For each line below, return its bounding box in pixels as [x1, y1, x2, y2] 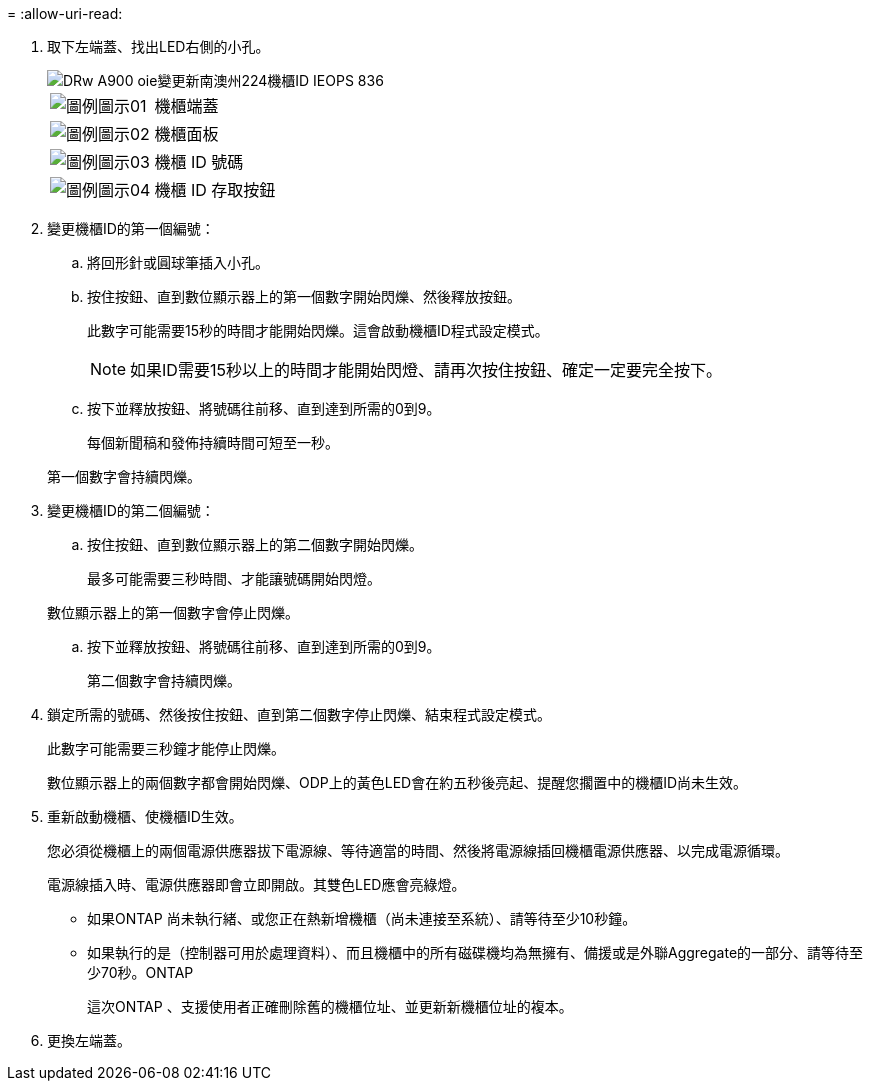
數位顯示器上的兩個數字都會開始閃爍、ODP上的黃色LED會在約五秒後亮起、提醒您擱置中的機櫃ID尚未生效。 [47, 774, 748, 791]
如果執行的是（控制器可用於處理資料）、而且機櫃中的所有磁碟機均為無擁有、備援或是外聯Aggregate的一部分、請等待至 [87, 944, 864, 961]
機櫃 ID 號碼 [154, 152, 244, 172]
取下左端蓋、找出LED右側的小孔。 [47, 38, 270, 55]
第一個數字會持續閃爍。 [47, 468, 201, 485]
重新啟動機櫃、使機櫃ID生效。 [47, 808, 243, 825]
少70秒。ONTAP [87, 964, 194, 981]
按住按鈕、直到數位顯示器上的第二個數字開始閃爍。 [87, 536, 423, 553]
